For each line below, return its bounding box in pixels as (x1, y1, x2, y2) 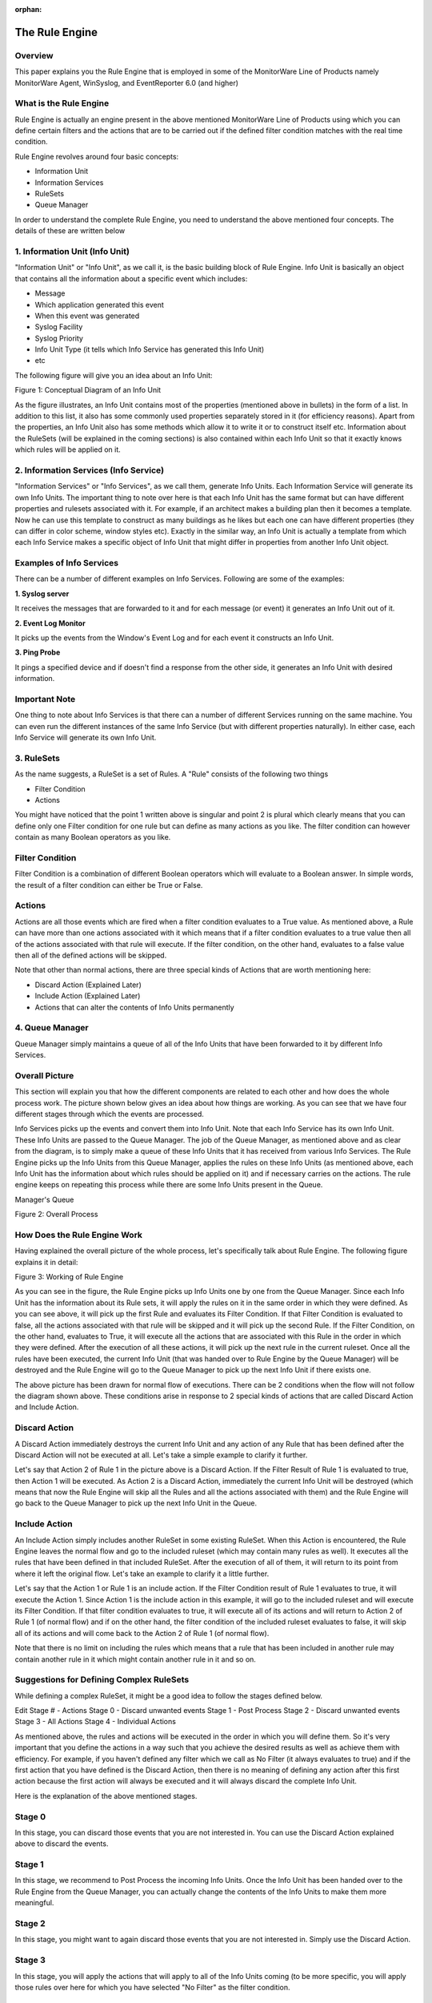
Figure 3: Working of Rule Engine (14, 1272, 124, 1282)
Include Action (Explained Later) (34, 991, 141, 1001)
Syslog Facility (34, 322, 83, 332)
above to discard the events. (14, 1839, 109, 1848)
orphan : (14, 5, 42, 14)
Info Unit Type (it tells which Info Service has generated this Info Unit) (34, 345, 265, 354)
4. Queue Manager (14, 1022, 89, 1034)
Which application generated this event (34, 300, 164, 309)
